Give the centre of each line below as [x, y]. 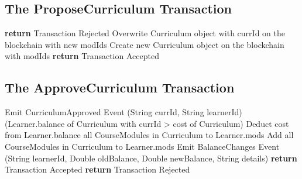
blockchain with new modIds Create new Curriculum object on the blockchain [145, 44]
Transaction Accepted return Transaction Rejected [97, 169]
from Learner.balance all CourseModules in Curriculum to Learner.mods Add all [149, 135]
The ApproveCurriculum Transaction [120, 87]
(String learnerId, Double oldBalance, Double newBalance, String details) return [151, 158]
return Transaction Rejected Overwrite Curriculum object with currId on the [145, 33]
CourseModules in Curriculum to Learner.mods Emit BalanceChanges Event [142, 146]
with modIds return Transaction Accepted [82, 56]
